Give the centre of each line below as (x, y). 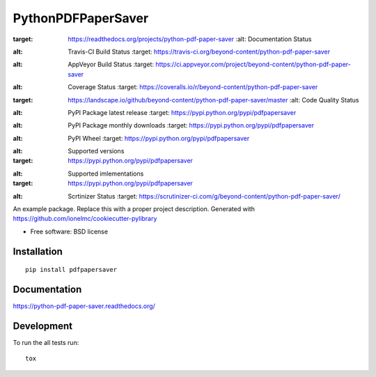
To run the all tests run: (46, 343)
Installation (38, 251)
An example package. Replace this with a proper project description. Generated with (134, 209)
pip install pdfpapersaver (71, 270)
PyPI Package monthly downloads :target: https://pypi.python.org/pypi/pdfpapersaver (191, 125)
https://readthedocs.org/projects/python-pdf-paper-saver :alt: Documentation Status (190, 39)
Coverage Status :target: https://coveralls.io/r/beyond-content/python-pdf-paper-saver (193, 87)
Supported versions (96, 151)
